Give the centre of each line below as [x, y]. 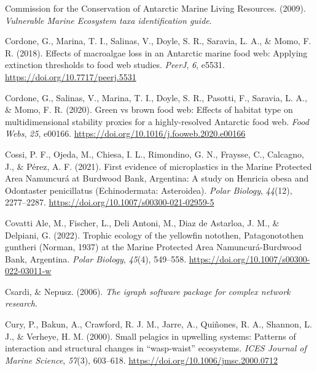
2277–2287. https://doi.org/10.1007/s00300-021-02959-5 [110, 202]
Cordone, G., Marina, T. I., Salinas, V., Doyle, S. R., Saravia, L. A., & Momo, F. [158, 41]
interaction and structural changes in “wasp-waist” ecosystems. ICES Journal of [156, 348]
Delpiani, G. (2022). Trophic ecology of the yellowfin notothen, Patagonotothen [154, 235]
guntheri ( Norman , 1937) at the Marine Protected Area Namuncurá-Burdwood [153, 247]
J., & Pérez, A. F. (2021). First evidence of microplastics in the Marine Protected [158, 166]
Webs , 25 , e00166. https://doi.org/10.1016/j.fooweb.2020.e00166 [125, 133]
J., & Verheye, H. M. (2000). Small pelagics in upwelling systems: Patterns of [151, 336]
